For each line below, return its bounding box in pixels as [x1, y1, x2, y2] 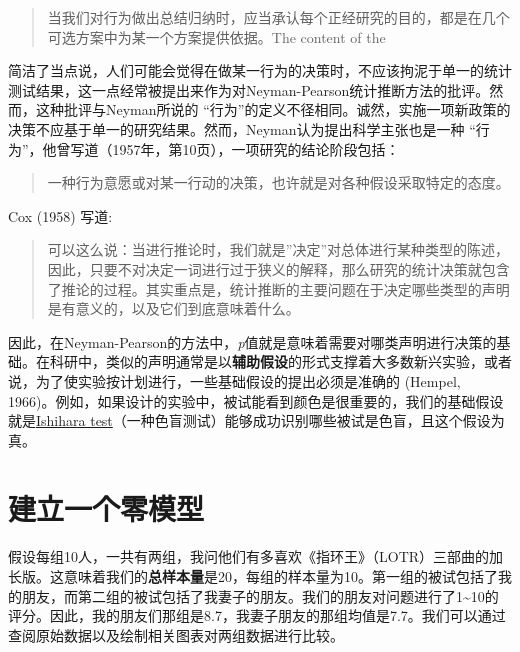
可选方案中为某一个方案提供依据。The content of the [47, 26, 386, 47]
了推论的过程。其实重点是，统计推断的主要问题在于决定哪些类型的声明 [47, 278, 510, 299]
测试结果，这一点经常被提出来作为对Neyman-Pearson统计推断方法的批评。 [8, 79, 490, 100]
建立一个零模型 [8, 488, 205, 529]
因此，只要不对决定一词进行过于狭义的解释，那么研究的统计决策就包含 [47, 258, 510, 279]
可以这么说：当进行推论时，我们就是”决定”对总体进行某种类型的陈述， [47, 239, 510, 260]
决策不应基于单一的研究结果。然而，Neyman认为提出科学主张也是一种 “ [8, 118, 476, 139]
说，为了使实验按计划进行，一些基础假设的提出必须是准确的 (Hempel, [8, 370, 461, 391]
